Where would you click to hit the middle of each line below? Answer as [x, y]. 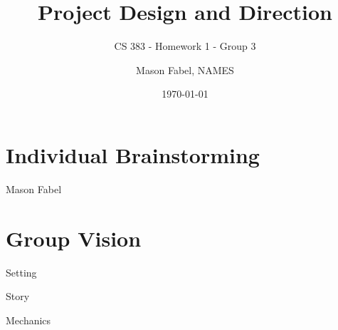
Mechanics [28, 320]
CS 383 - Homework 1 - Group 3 [185, 46]
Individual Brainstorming [133, 154]
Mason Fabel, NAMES [185, 69]
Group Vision [74, 238]
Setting [21, 272]
